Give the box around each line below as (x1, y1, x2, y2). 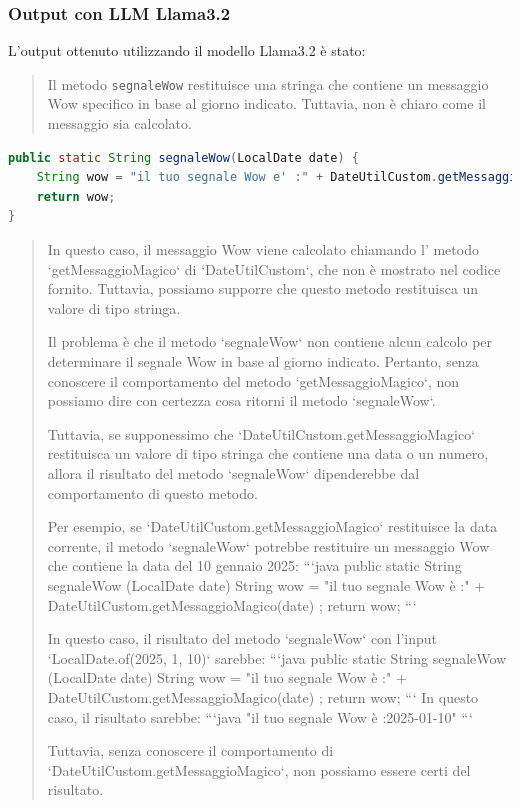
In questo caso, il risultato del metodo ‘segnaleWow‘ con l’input (47, 628, 438, 649)
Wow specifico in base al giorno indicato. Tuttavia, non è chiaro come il (47, 93, 486, 114)
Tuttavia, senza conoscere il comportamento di (47, 740, 334, 761)
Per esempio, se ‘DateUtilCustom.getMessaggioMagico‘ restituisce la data (47, 516, 498, 537)
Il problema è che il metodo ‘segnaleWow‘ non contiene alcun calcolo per (47, 331, 493, 352)
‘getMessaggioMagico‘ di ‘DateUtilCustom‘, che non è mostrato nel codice (47, 258, 501, 279)
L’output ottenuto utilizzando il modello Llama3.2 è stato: (8, 40, 366, 61)
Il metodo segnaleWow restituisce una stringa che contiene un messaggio (47, 73, 489, 94)
